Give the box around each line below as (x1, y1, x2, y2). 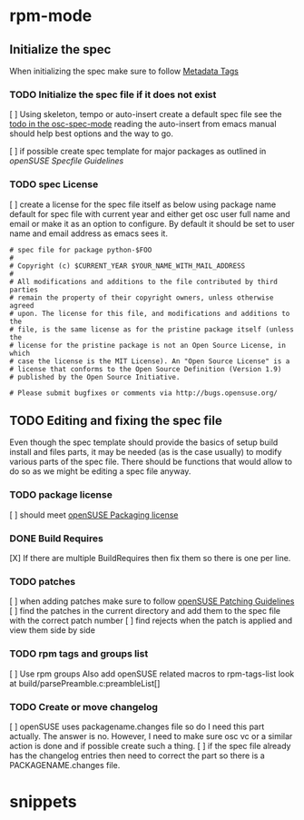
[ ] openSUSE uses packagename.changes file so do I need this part (9, 721, 265, 732)
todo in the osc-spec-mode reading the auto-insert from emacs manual (9, 119, 277, 130)
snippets (9, 792, 77, 813)
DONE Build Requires (9, 532, 104, 545)
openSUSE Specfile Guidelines (9, 155, 124, 166)
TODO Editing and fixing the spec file (9, 412, 222, 428)
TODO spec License (9, 178, 99, 191)
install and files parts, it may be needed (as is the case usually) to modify (9, 447, 282, 458)
